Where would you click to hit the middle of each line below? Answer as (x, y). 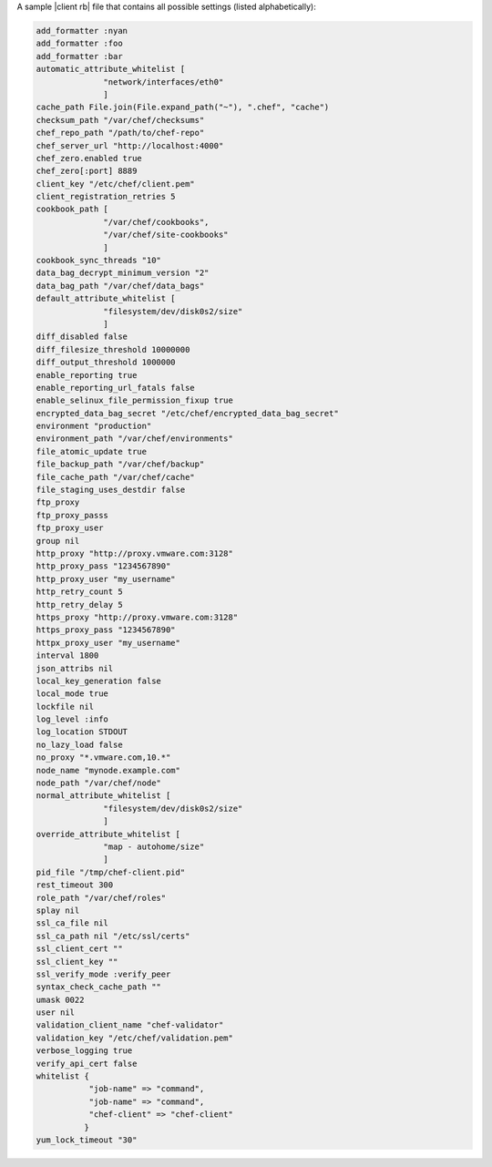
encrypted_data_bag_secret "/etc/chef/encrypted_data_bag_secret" (187, 413)
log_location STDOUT (82, 732)
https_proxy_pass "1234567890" (106, 630)
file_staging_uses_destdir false (111, 490)
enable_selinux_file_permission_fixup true (135, 400)
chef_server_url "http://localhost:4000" (130, 145)
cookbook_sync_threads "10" (98, 261)
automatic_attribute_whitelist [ (111, 69)
